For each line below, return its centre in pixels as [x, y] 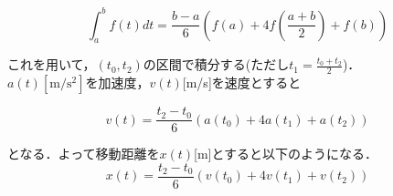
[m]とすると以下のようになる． [286, 154]
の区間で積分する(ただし [216, 64]
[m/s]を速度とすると [242, 83]
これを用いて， [52, 64]
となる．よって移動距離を [84, 154]
